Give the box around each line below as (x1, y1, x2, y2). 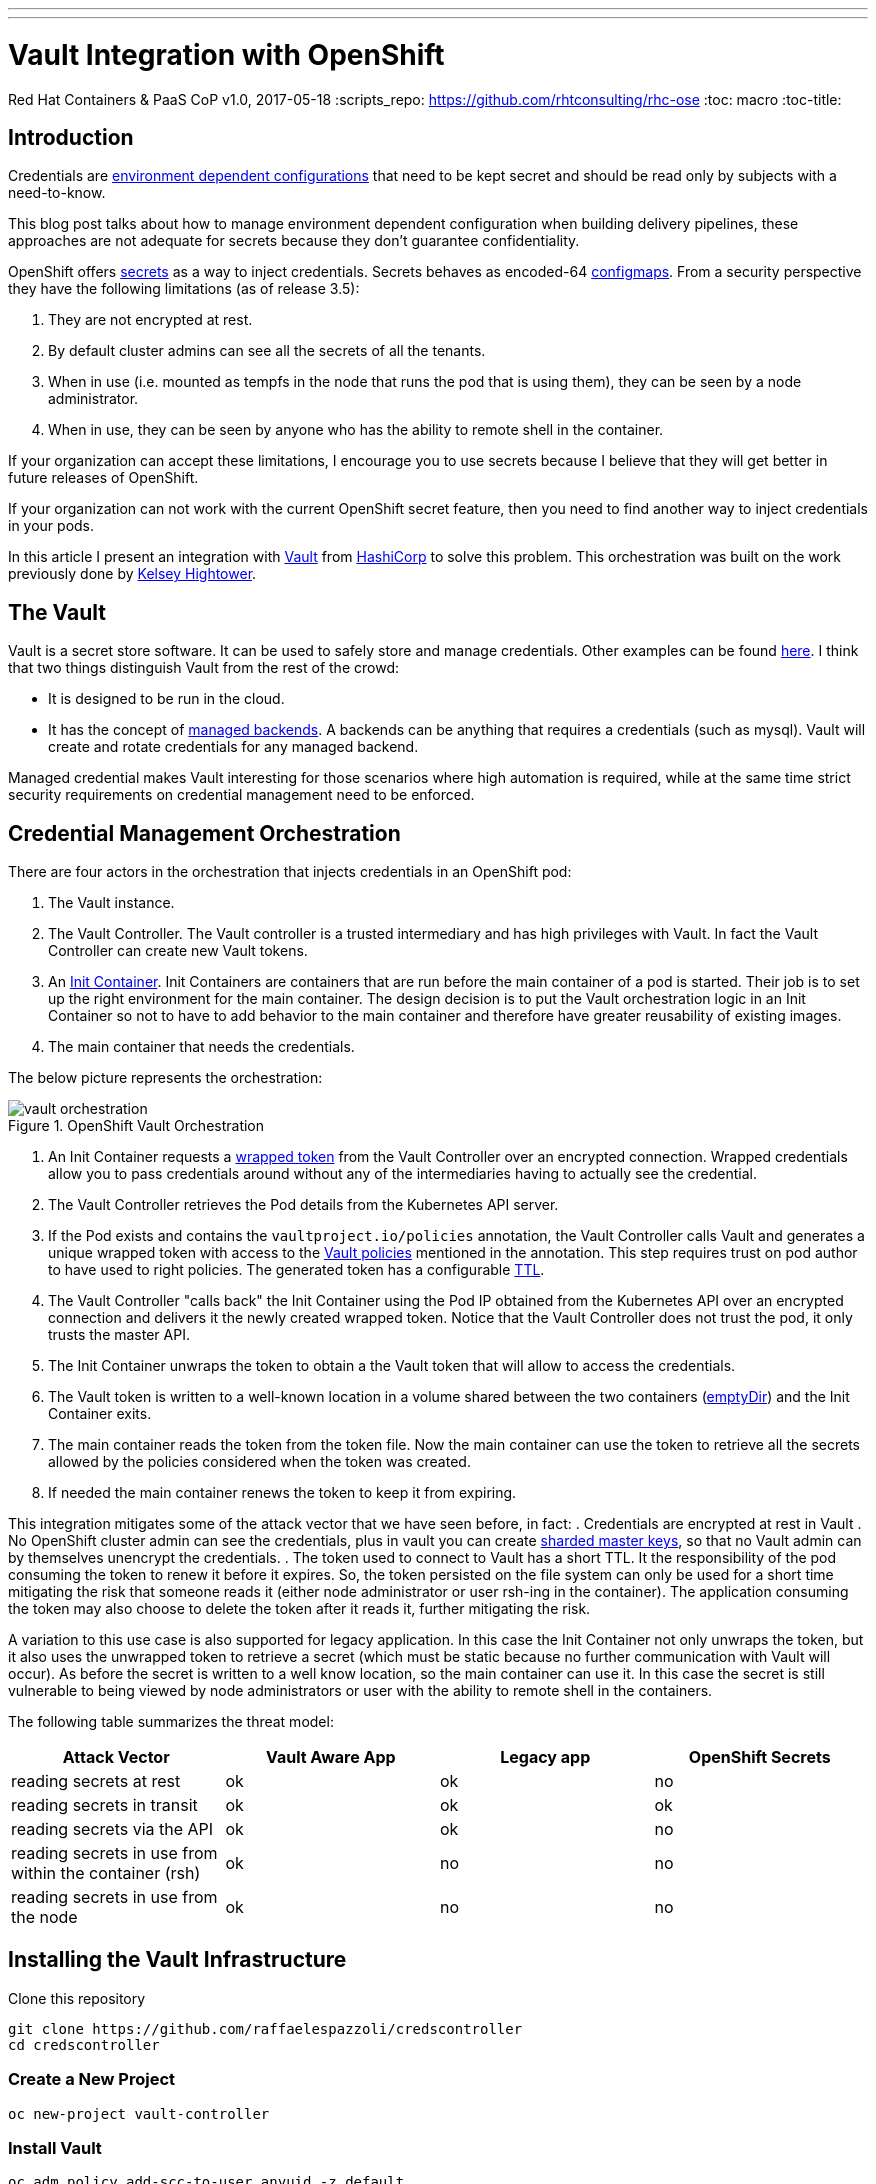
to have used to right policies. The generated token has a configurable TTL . (48, 1261, 545, 1279)
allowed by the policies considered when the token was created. (48, 1453, 471, 1471)
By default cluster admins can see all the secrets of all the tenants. (48, 342, 486, 360)
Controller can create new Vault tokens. (48, 942, 308, 960)
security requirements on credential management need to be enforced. (8, 786, 475, 804)
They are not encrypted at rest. (48, 311, 253, 329)
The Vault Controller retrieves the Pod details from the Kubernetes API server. (48, 1196, 559, 1214)
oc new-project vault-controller (8, 2105, 270, 2122)
